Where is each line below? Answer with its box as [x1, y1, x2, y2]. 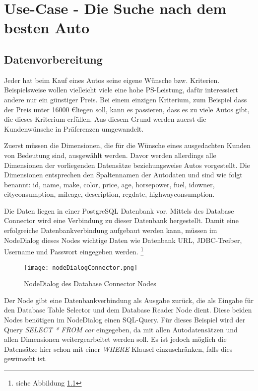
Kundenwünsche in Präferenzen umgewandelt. [4, 123, 144, 134]
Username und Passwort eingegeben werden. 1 [4, 245, 144, 256]
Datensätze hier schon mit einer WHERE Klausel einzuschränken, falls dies [4, 343, 233, 354]
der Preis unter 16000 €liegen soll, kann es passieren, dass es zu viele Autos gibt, [4, 104, 250, 114]
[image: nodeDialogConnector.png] [24, 264, 138, 271]
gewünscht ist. [4, 353, 47, 364]
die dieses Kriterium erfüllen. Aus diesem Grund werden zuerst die [4, 114, 206, 124]
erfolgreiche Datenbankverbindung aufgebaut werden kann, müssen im [4, 225, 217, 235]
